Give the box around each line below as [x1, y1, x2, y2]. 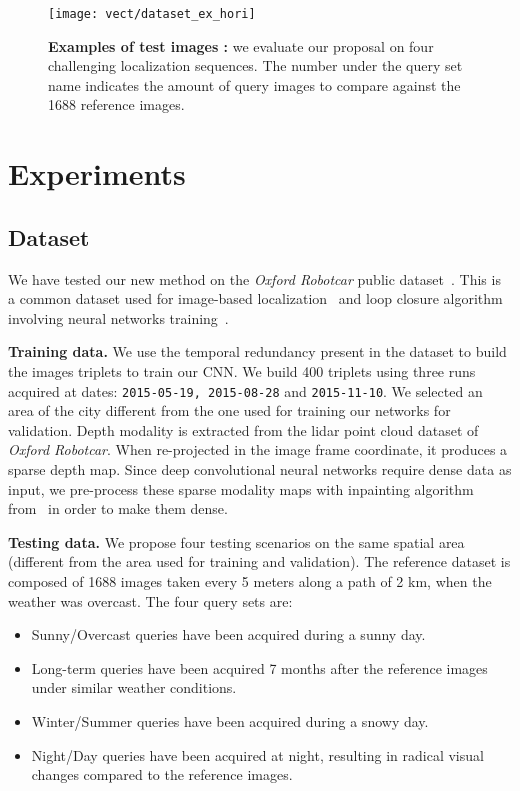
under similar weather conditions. [31, 677, 237, 698]
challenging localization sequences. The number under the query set [48, 55, 463, 76]
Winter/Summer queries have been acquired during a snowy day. [31, 710, 429, 731]
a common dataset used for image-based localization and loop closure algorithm [8, 288, 503, 309]
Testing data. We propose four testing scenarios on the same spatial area [8, 531, 465, 552]
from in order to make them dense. [8, 498, 228, 519]
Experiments [8, 153, 186, 194]
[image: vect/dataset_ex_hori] [48, 7, 256, 21]
